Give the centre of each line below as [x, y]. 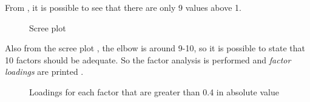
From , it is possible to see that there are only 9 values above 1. [123, 7]
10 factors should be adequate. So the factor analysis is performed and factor [148, 59]
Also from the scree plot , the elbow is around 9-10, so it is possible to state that [155, 48]
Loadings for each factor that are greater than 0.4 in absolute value [154, 91]
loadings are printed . [44, 72]
